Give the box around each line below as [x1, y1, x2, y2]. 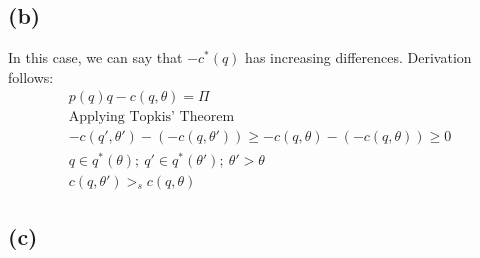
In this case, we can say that [8, 47, 183, 68]
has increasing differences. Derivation [245, 47, 472, 68]
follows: [8, 66, 54, 87]
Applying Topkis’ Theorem [68, 110, 235, 125]
